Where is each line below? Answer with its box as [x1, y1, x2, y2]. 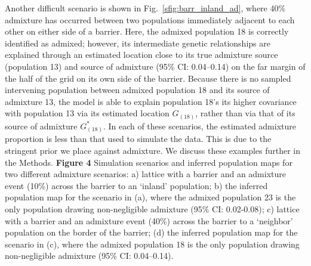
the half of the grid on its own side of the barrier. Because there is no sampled [5, 72, 291, 84]
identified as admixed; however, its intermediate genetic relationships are [5, 36, 270, 49]
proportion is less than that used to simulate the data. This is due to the [5, 132, 272, 145]
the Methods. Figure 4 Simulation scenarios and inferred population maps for [5, 156, 292, 168]
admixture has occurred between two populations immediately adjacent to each [5, 13, 295, 26]
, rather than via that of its [195, 107, 295, 119]
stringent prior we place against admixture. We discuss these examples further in [5, 144, 301, 156]
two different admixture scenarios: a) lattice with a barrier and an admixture [5, 168, 286, 180]
